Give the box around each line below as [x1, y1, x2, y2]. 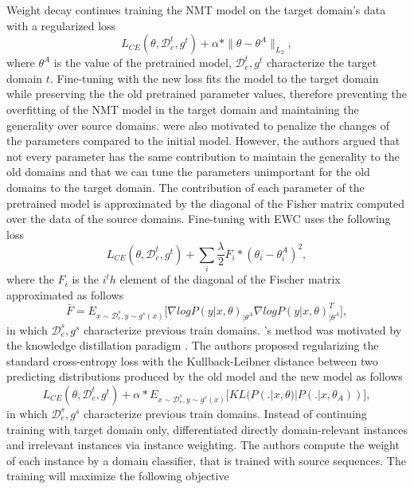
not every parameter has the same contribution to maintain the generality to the [6, 147, 400, 164]
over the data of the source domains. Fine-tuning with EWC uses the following [6, 210, 391, 227]
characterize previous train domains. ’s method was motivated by [83, 321, 402, 338]
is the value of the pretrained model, [53, 54, 232, 71]
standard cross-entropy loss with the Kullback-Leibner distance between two [6, 352, 378, 369]
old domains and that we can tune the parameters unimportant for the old [6, 163, 370, 180]
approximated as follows [6, 286, 124, 303]
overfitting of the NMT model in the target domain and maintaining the [6, 100, 359, 117]
